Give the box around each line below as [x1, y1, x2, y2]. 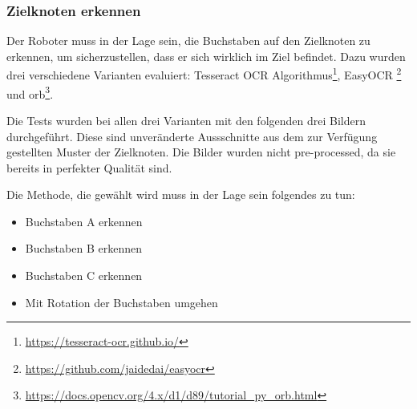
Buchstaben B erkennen [25, 240, 142, 257]
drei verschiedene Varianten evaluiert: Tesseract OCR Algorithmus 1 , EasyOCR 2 [6, 64, 402, 83]
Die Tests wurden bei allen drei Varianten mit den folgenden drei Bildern [6, 111, 366, 128]
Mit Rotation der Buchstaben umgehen [25, 294, 218, 310]
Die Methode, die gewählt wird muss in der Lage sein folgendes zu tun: [6, 186, 355, 203]
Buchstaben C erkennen [25, 267, 143, 284]
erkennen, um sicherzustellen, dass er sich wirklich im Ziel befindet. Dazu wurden [6, 47, 406, 64]
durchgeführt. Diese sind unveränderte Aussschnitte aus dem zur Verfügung [6, 128, 378, 144]
